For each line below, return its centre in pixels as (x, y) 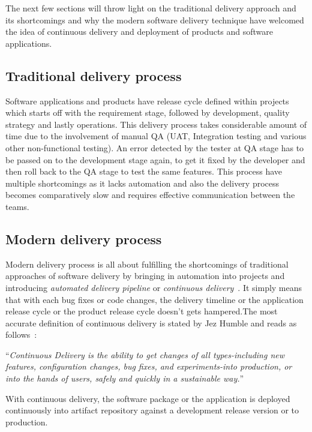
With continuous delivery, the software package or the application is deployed (148, 398)
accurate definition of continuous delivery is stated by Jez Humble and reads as (151, 322)
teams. (17, 206)
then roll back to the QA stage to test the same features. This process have (144, 171)
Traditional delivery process (94, 75)
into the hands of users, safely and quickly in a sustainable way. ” (125, 378)
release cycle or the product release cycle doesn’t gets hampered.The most (142, 311)
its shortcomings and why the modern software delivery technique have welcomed (155, 19)
